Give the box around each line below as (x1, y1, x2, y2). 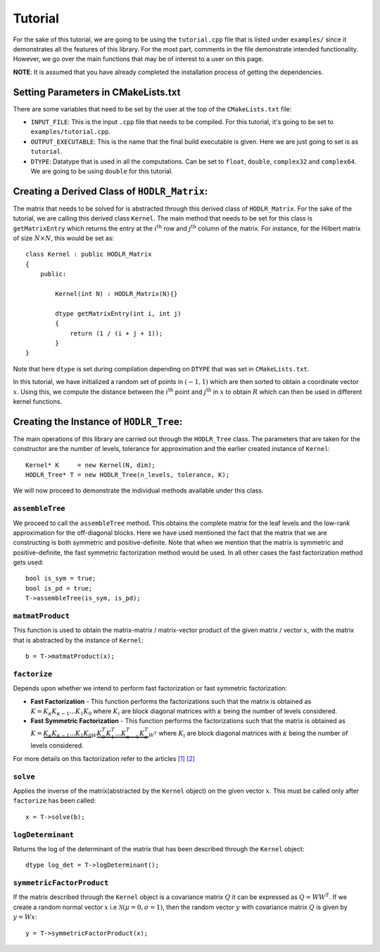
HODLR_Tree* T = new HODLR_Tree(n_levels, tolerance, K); (25, 471, 230, 478)
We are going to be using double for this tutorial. (30, 166, 173, 175)
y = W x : (13, 913, 37, 921)
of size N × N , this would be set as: (13, 234, 115, 242)
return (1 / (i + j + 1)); (70, 329, 163, 338)
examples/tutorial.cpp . (30, 128, 111, 136)
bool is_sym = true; (25, 574, 96, 583)
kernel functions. (13, 397, 63, 405)
